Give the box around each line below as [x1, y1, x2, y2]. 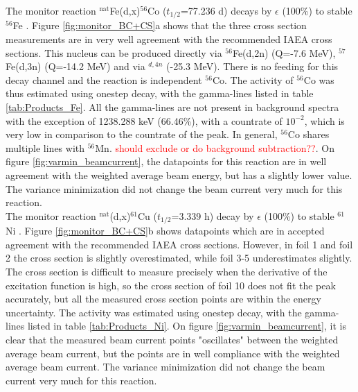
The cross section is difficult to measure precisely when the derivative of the [6, 264, 328, 278]
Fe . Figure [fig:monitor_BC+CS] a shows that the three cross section [12, 18, 307, 33]
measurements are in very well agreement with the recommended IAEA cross [6, 32, 332, 46]
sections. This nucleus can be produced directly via [6, 45, 222, 60]
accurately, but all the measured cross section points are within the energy [6, 291, 321, 306]
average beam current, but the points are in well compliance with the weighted [6, 346, 340, 360]
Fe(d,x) [109, 3, 141, 17]
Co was [303, 72, 334, 87]
